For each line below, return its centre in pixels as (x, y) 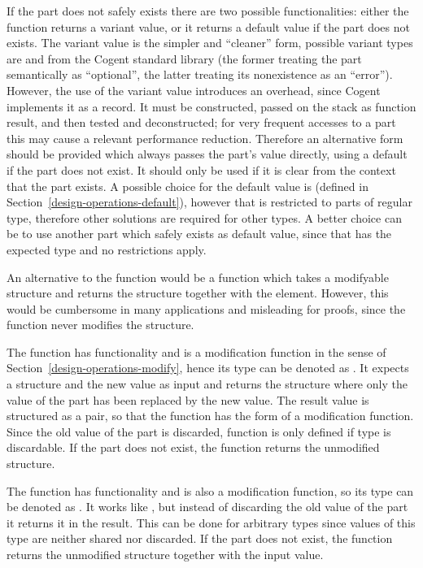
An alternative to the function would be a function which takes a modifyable (198, 277)
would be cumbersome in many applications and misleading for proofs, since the (206, 308)
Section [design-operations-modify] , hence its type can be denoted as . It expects (208, 368)
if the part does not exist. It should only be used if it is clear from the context (201, 169)
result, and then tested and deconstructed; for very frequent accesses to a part (201, 122)
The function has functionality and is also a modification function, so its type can (210, 490)
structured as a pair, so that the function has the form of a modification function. (210, 416)
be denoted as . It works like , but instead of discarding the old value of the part (207, 507)
